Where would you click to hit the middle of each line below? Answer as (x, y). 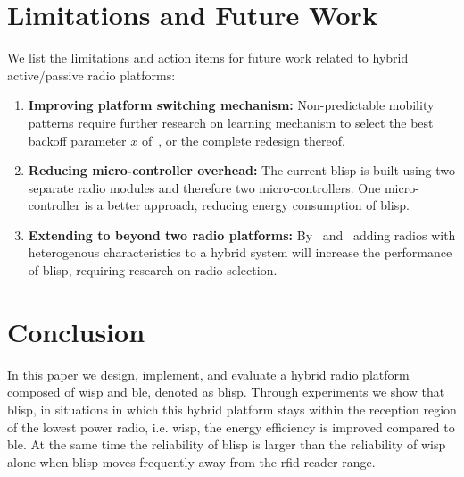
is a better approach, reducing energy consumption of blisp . (247, 205)
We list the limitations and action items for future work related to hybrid (208, 58)
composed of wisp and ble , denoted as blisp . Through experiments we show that (226, 392)
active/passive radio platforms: (91, 75)
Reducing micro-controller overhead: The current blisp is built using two (241, 170)
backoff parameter (77, 140)
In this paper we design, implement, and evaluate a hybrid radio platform (208, 374)
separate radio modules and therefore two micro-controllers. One (204, 187)
